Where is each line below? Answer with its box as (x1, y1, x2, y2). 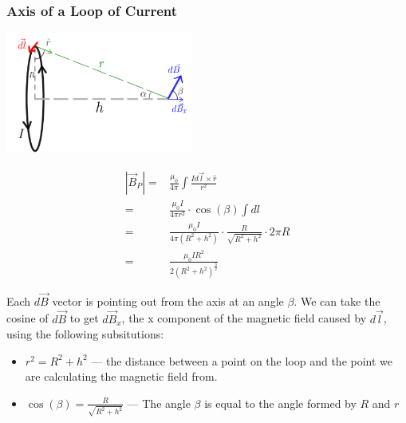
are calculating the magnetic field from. (25, 368, 218, 385)
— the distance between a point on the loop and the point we (91, 352, 393, 369)
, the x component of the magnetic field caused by (121, 310, 367, 326)
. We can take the (294, 292, 380, 309)
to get (69, 310, 99, 326)
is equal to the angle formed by (204, 394, 357, 411)
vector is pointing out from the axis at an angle (52, 292, 284, 309)
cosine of (6, 310, 49, 326)
